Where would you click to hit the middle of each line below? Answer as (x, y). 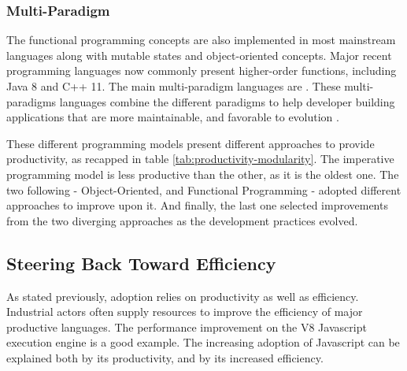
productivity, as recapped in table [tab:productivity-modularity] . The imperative (200, 159)
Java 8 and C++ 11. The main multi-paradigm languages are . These (174, 86)
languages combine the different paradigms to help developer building (227, 101)
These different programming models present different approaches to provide (191, 143)
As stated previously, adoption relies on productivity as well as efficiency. (183, 296)
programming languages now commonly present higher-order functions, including (202, 70)
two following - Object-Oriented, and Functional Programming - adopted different (204, 189)
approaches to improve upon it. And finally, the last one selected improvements (197, 205)
